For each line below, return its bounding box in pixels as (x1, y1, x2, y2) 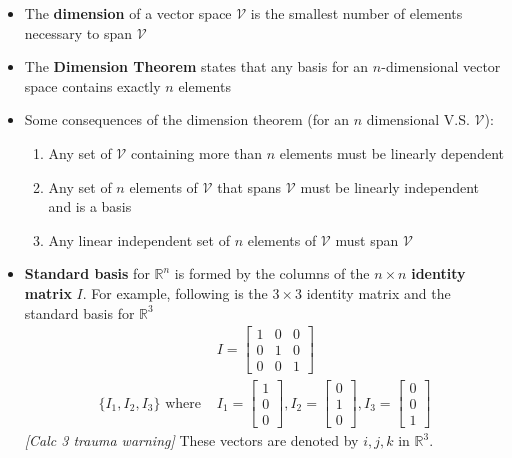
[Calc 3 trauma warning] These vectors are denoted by (24, 430, 359, 451)
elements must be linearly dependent (279, 142, 504, 163)
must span (335, 229, 399, 250)
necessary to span (24, 22, 132, 43)
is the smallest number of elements (250, 3, 463, 23)
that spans (217, 176, 282, 197)
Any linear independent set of (48, 229, 230, 250)
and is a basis (48, 196, 132, 217)
